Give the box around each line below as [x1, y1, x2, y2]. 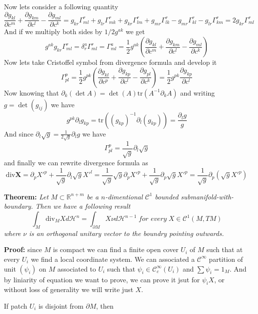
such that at [206, 244, 243, 255]
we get [125, 26, 145, 37]
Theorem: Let [4, 191, 49, 201]
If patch [4, 300, 27, 311]
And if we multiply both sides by [4, 26, 102, 37]
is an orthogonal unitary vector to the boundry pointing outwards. [29, 228, 224, 238]
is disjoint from [38, 300, 84, 311]
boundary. [4, 201, 33, 211]
